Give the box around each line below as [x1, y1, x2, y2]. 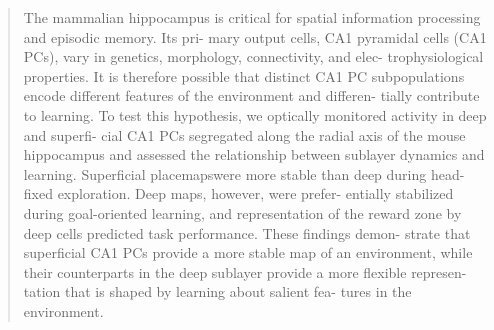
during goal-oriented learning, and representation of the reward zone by [23, 202, 462, 223]
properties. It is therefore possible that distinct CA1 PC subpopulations [23, 65, 465, 86]
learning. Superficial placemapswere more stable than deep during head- [23, 163, 465, 184]
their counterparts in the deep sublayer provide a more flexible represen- [23, 261, 467, 282]
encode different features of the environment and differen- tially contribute [23, 85, 480, 106]
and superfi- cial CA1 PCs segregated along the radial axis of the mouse [23, 124, 466, 145]
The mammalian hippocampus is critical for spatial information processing [23, 7, 481, 27]
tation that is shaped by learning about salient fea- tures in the [23, 281, 412, 302]
